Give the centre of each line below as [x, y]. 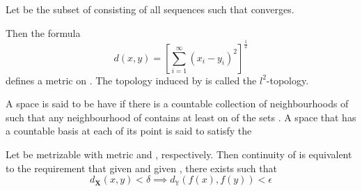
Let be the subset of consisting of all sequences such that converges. [150, 9]
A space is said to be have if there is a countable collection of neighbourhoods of [177, 104]
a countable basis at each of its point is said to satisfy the [129, 131]
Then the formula [43, 32]
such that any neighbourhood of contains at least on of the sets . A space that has [181, 117]
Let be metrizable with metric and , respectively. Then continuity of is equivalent [179, 154]
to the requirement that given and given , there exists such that [141, 168]
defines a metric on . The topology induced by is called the [131, 80]
